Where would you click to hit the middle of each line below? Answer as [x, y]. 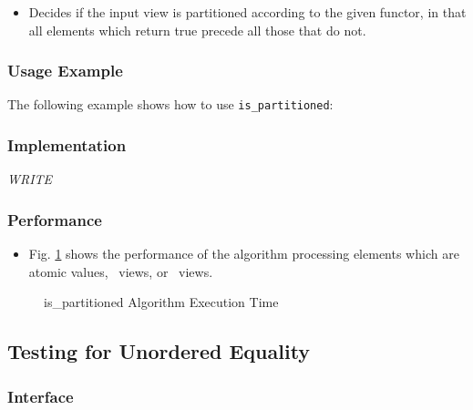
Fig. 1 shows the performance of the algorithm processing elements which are [244, 254]
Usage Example [65, 71]
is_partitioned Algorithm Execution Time [161, 302]
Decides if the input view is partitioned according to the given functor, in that [247, 12]
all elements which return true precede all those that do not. [197, 30]
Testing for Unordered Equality [159, 351]
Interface [41, 396]
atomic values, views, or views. [121, 271]
